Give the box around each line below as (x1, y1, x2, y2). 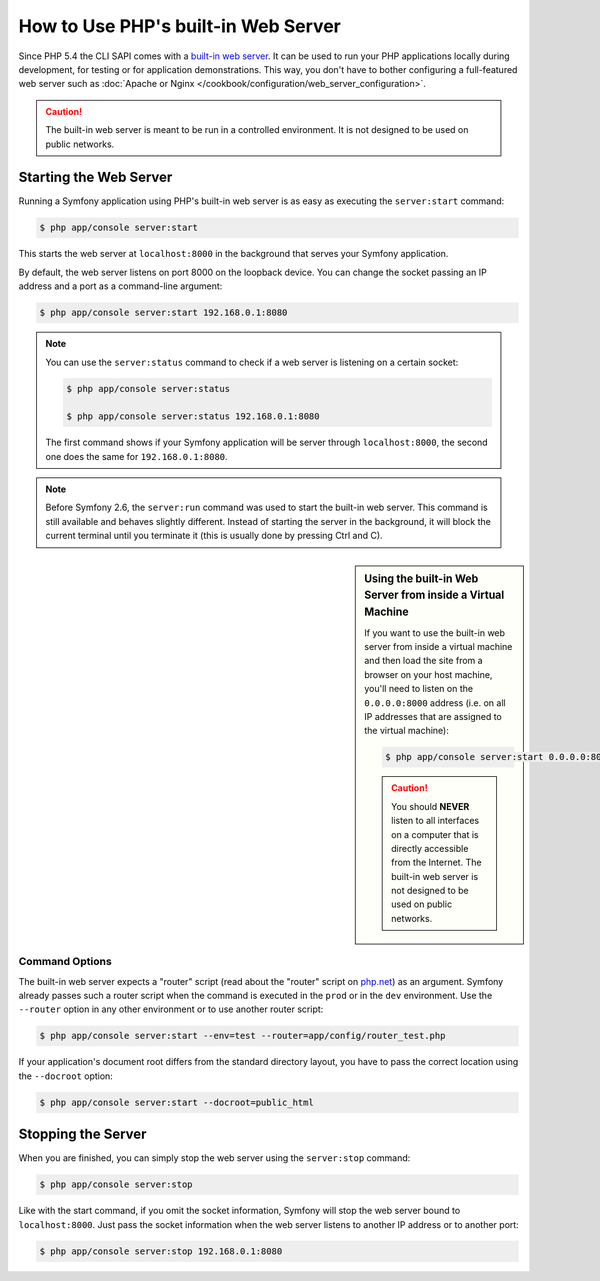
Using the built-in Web (364, 571, 479, 585)
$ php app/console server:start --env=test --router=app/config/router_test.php (39, 1030, 446, 1042)
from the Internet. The (391, 856, 482, 869)
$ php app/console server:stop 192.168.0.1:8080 (39, 1245, 283, 1257)
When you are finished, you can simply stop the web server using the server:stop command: (18, 1152, 411, 1164)
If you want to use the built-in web (364, 626, 505, 639)
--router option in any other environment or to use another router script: (18, 1003, 324, 1015)
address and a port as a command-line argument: (18, 280, 223, 292)
